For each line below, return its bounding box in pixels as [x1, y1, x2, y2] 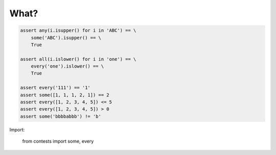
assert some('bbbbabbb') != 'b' [20, 113, 102, 119]
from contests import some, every [22, 138, 94, 144]
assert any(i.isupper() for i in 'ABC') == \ [20, 28, 136, 33]
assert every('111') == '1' [20, 85, 90, 91]
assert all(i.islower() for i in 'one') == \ [20, 56, 136, 62]
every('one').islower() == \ [31, 63, 104, 69]
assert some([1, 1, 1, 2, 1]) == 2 [20, 92, 109, 98]
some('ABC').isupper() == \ [31, 35, 102, 40]
